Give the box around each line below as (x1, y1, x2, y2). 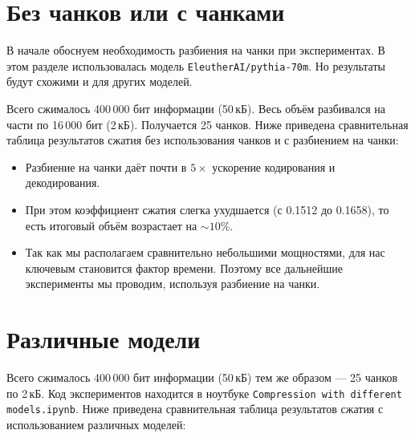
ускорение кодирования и (212, 158, 336, 175)
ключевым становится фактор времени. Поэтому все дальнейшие (25, 259, 343, 276)
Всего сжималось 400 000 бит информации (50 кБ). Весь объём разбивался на (6, 99, 386, 116)
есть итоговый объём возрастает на (25, 217, 197, 233)
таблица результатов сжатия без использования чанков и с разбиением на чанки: (6, 132, 399, 148)
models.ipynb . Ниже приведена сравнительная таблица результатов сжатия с (6, 400, 384, 417)
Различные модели (6, 322, 201, 355)
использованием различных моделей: (6, 416, 186, 432)
